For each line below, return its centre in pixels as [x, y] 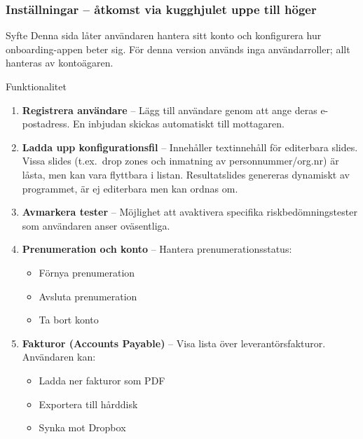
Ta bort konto [69, 320]
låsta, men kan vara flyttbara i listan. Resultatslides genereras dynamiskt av [186, 174]
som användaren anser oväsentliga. [96, 225]
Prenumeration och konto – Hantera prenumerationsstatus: [157, 249]
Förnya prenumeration [87, 272]
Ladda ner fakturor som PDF [102, 380]
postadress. [46, 124]
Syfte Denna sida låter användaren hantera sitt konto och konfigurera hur [164, 35]
